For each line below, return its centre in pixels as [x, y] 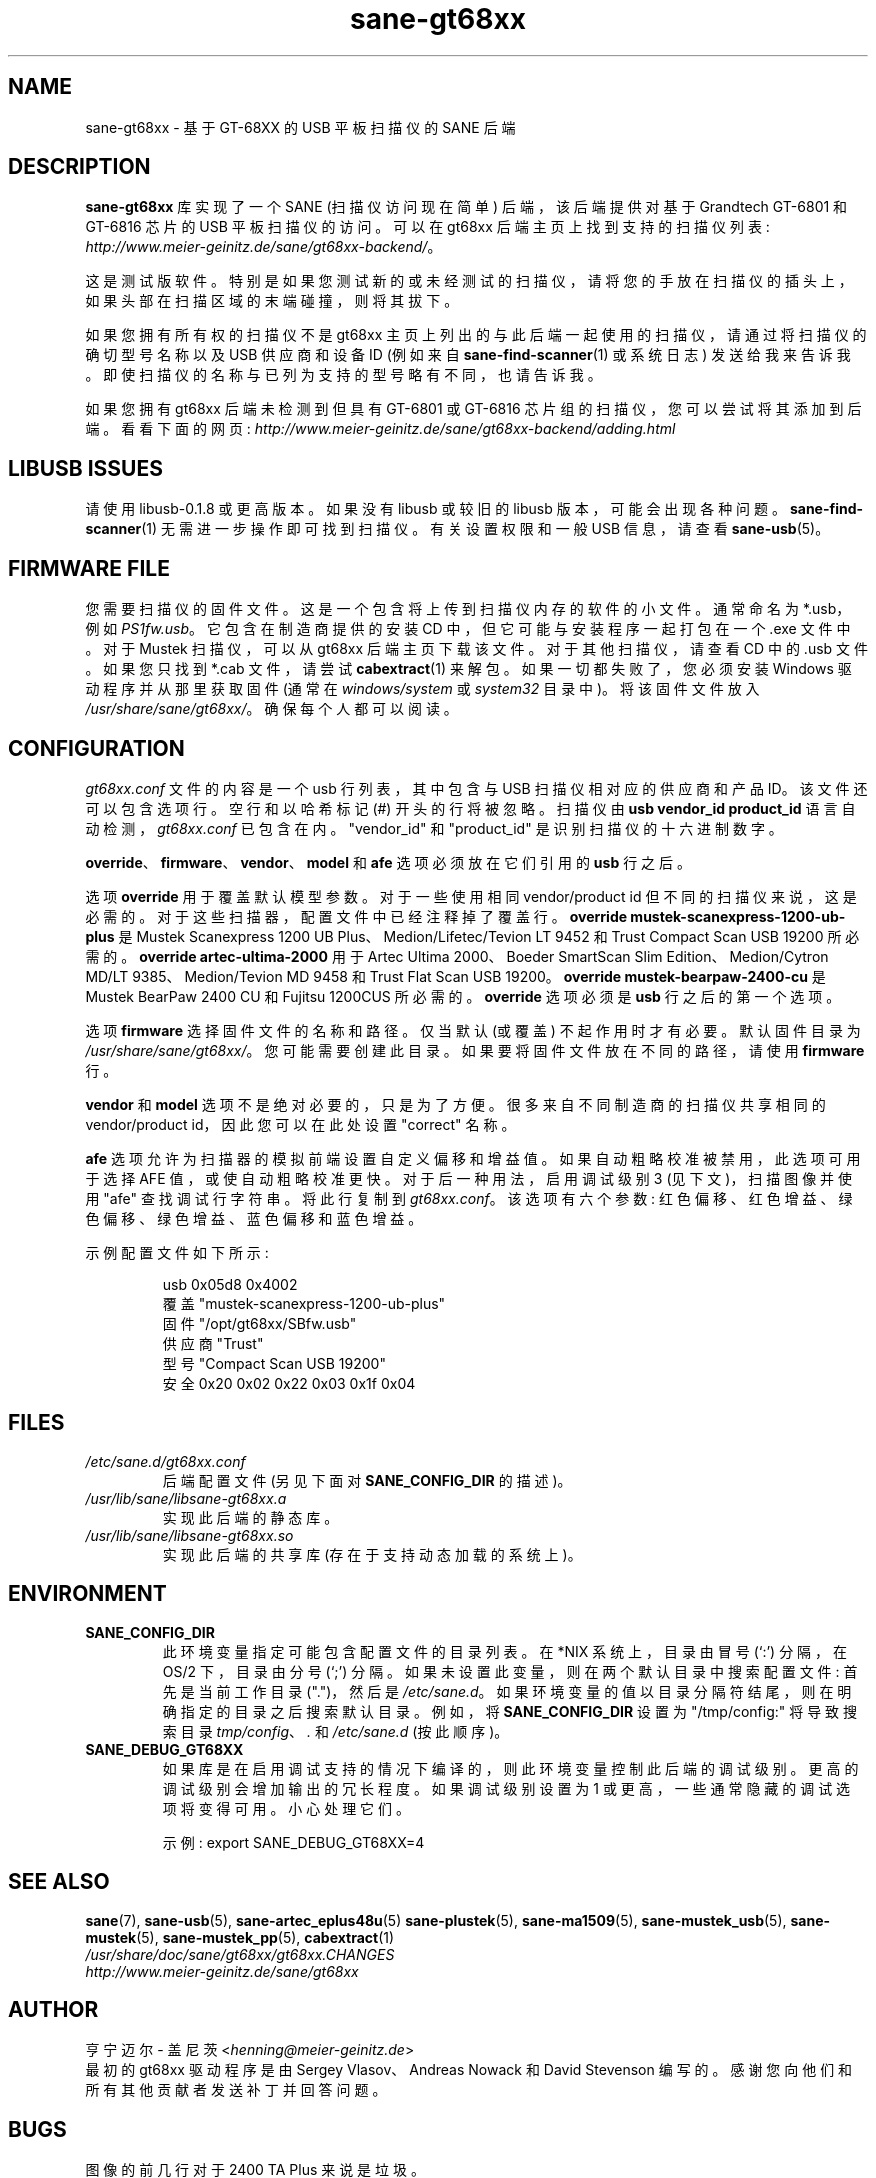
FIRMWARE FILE [89, 568]
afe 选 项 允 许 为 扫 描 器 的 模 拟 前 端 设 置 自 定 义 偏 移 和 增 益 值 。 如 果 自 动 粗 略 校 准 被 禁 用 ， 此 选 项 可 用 [473, 1158]
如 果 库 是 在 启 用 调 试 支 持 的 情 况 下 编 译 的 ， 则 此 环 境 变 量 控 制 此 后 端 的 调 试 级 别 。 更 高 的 [510, 1768]
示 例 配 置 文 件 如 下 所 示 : [177, 1252]
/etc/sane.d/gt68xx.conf [165, 1461]
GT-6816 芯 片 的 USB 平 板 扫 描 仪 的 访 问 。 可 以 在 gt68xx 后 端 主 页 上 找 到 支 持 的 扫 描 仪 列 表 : [427, 227]
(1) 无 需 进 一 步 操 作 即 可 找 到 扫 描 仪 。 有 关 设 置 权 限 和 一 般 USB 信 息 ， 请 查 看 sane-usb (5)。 [485, 529]
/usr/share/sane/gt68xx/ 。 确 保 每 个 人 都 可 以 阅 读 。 [271, 709]
